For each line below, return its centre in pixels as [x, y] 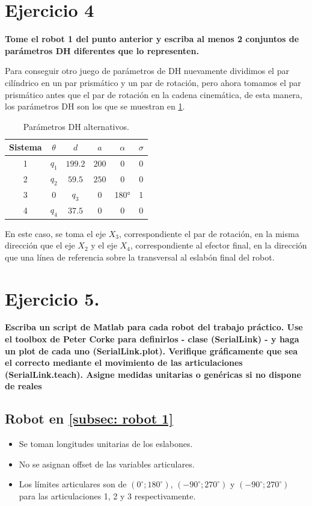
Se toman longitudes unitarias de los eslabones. [106, 444]
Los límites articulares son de [73, 484]
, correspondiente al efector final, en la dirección [219, 245]
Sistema [26, 147]
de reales [23, 386]
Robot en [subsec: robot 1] [89, 418]
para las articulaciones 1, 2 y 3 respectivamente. [107, 496]
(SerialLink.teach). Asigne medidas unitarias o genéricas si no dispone [153, 374]
